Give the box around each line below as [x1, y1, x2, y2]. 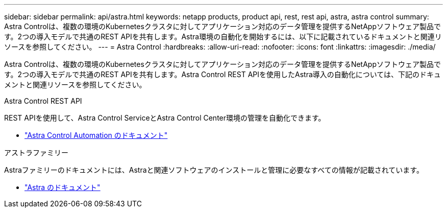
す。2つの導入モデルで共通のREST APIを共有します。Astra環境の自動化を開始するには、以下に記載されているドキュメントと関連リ [4, 32, 442, 41]
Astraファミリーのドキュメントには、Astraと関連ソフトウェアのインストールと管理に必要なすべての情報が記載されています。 [4, 166, 424, 174]
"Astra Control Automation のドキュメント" [24, 131, 168, 139]
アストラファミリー [4, 148, 68, 157]
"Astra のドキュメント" [24, 183, 101, 192]
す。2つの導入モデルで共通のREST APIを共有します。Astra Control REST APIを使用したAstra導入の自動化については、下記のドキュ [4, 70, 441, 79]
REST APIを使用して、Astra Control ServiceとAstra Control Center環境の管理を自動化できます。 [4, 113, 326, 122]
